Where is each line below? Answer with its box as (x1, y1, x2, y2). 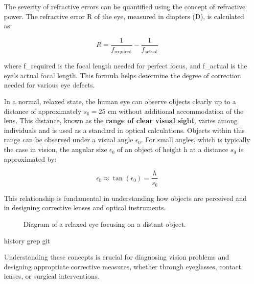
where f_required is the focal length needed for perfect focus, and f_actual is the (4, 61, 247, 71)
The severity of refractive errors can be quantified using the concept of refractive (4, 1, 246, 11)
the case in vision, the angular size (4, 144, 107, 154)
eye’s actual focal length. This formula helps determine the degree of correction (4, 70, 241, 80)
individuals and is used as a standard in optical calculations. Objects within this (4, 125, 245, 135)
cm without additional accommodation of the (108, 106, 244, 116)
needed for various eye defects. (4, 80, 95, 90)
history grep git (4, 235, 50, 245)
